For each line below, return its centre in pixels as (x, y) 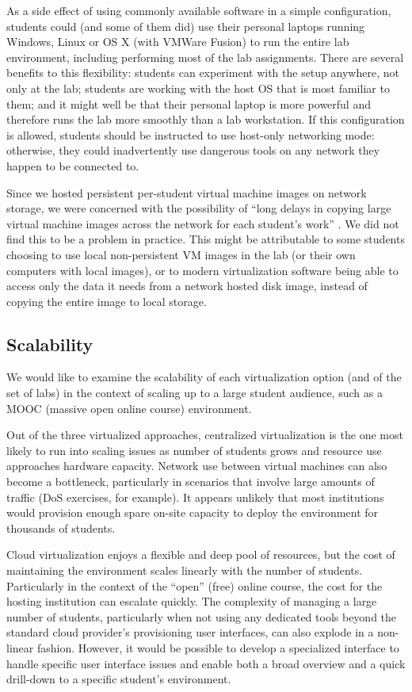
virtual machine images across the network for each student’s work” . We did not (203, 223)
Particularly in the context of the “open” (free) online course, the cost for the (195, 585)
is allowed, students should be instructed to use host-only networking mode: (191, 134)
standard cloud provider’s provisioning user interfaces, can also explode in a (190, 632)
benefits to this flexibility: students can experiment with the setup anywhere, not (203, 73)
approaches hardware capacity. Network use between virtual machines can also (197, 466)
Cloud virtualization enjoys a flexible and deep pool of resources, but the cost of (201, 554)
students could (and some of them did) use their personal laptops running (186, 26)
